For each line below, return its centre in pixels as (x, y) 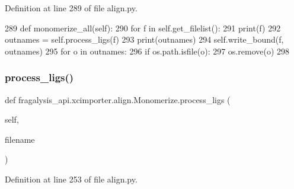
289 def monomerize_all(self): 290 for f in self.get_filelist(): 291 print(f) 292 (143, 28)
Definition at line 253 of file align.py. (71, 179)
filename (20, 139)
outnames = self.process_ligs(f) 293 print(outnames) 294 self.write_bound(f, (144, 39)
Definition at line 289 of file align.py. (71, 8)
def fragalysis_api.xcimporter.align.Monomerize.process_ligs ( (118, 99)
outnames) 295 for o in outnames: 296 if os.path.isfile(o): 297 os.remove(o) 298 (147, 51)
